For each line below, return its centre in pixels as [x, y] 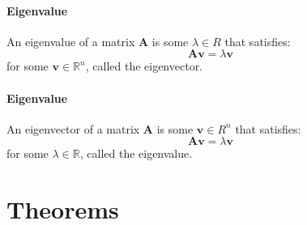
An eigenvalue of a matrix [71, 41]
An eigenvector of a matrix [73, 128]
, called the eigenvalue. [136, 153]
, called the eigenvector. [144, 66]
